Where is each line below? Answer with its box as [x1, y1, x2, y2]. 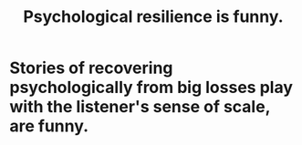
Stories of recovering [9, 57, 173, 78]
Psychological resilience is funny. [22, 6, 285, 27]
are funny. [9, 116, 89, 137]
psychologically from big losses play [9, 78, 294, 98]
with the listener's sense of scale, [9, 97, 271, 118]
